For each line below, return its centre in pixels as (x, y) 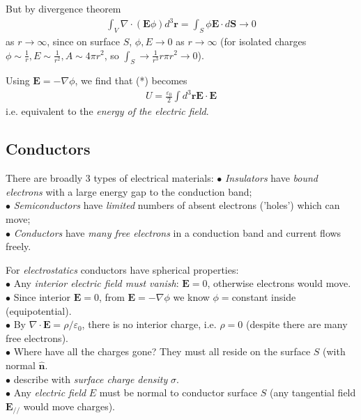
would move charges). (69, 406)
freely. (18, 246)
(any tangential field (313, 392)
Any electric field (50, 392)
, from (112, 296)
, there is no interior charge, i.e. (149, 324)
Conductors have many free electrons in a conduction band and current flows (177, 232)
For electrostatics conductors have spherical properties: (122, 269)
